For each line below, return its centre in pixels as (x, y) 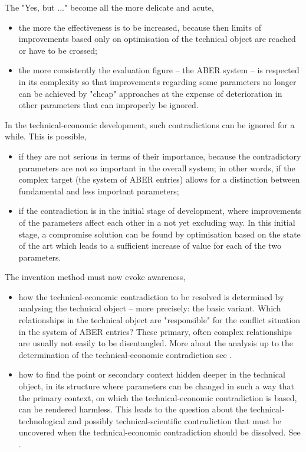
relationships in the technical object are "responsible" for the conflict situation (159, 320)
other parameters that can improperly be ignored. (108, 105)
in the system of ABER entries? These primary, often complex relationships (155, 331)
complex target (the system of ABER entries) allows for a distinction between (159, 179)
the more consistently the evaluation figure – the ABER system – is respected (159, 70)
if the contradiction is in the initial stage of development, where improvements (160, 211)
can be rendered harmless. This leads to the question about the (133, 409)
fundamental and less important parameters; (99, 191)
